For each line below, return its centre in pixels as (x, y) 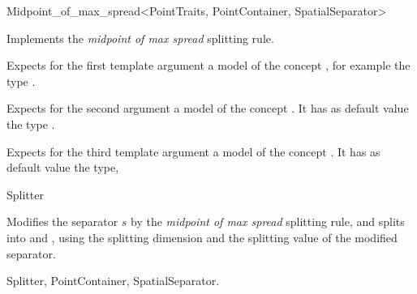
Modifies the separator (62, 222)
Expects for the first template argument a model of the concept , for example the (208, 65)
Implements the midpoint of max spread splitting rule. (140, 38)
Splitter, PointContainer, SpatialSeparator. (113, 281)
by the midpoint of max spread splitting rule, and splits (268, 222)
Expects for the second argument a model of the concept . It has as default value (208, 108)
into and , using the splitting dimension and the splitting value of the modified (202, 237)
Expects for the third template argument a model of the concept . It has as (193, 151)
